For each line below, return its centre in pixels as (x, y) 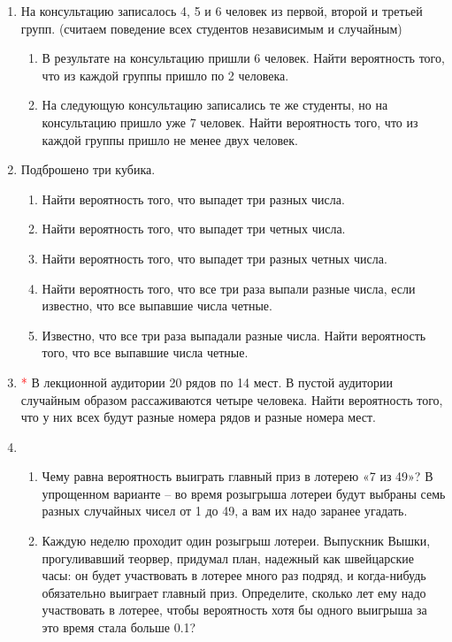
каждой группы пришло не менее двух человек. (170, 139)
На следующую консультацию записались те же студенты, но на (215, 105)
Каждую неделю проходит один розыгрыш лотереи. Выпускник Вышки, (236, 541)
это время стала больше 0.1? (119, 627)
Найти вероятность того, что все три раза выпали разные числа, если (229, 288)
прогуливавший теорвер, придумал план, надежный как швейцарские (228, 558)
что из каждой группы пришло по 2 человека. (165, 75)
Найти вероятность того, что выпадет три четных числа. (194, 229)
